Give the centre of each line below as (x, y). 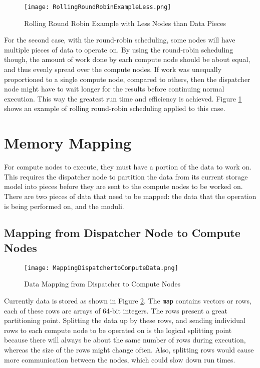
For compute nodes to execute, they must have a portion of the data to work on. (128, 167)
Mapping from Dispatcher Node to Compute (122, 233)
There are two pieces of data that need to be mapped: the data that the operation (130, 196)
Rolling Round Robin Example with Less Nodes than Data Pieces (125, 23)
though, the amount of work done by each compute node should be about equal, (127, 59)
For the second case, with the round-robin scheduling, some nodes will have (120, 40)
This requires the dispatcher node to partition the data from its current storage (126, 176)
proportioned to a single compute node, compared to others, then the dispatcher (127, 79)
